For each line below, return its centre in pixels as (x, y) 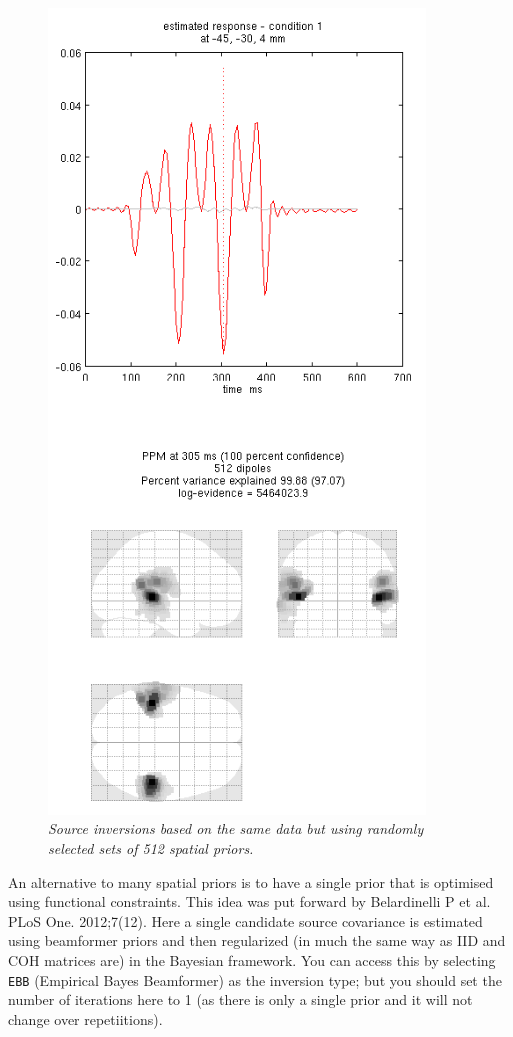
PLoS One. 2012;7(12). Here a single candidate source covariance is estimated (245, 920)
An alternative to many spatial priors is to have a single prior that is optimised (251, 881)
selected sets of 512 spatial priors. (151, 848)
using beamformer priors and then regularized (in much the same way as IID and (257, 940)
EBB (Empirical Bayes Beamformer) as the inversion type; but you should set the (255, 979)
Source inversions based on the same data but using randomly (236, 828)
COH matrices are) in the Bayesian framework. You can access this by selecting (252, 960)
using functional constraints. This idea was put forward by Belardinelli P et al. (249, 901)
